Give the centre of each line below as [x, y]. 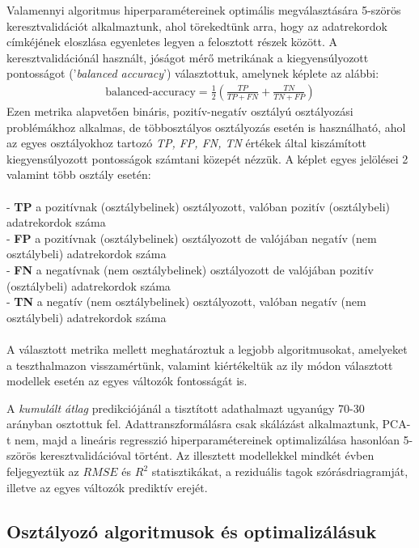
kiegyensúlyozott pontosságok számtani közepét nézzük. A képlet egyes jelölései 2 [207, 158]
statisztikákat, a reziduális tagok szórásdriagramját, [280, 472]
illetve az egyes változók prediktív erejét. [107, 487]
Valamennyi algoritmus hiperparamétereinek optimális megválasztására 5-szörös [204, 10]
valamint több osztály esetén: [79, 174]
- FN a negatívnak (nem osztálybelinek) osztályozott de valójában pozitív [190, 269]
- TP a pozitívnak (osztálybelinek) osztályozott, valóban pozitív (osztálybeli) [198, 206]
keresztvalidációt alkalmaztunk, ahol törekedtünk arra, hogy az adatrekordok [197, 25]
